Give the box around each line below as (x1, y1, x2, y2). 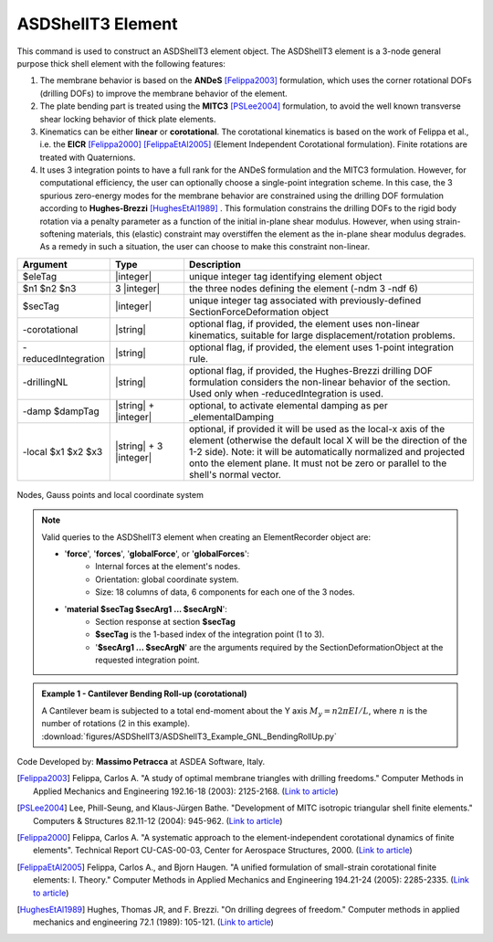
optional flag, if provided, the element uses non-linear (188, 317, 420, 330)
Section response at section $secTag (95, 616, 236, 627)
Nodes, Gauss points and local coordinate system (16, 489, 205, 500)
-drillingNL (22, 376, 68, 388)
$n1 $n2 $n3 (22, 281, 77, 294)
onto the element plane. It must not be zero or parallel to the (188, 457, 447, 470)
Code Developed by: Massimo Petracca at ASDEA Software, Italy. (16, 757, 265, 767)
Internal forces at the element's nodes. (95, 561, 241, 572)
